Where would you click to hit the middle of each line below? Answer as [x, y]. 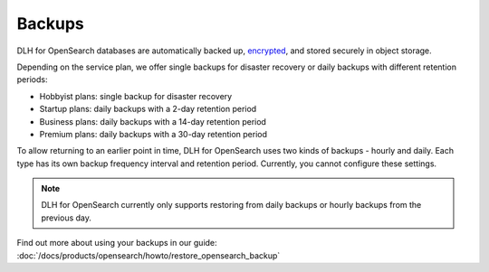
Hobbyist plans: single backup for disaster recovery [136, 96]
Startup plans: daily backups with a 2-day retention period [148, 109]
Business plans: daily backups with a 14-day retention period [153, 121]
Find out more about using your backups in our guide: [117, 243]
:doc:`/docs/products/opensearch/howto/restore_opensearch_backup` [149, 255]
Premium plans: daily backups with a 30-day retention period [153, 134]
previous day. [67, 218]
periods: [32, 80]
